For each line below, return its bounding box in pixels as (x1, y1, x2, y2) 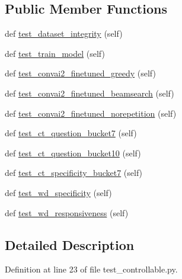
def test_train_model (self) (5, 47, 105, 59)
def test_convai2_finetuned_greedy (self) (5, 67, 156, 79)
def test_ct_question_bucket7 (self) (5, 127, 137, 139)
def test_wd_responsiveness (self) (5, 206, 129, 219)
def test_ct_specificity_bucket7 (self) (5, 166, 143, 179)
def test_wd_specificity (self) (5, 186, 112, 198)
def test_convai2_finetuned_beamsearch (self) (5, 86, 174, 99)
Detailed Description (5, 235, 135, 254)
